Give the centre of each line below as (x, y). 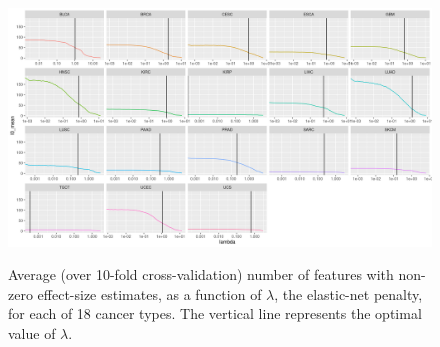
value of (32, 332)
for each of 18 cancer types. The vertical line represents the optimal (215, 313)
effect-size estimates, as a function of (149, 293)
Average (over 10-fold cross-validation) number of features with (201, 274)
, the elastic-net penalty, (348, 293)
